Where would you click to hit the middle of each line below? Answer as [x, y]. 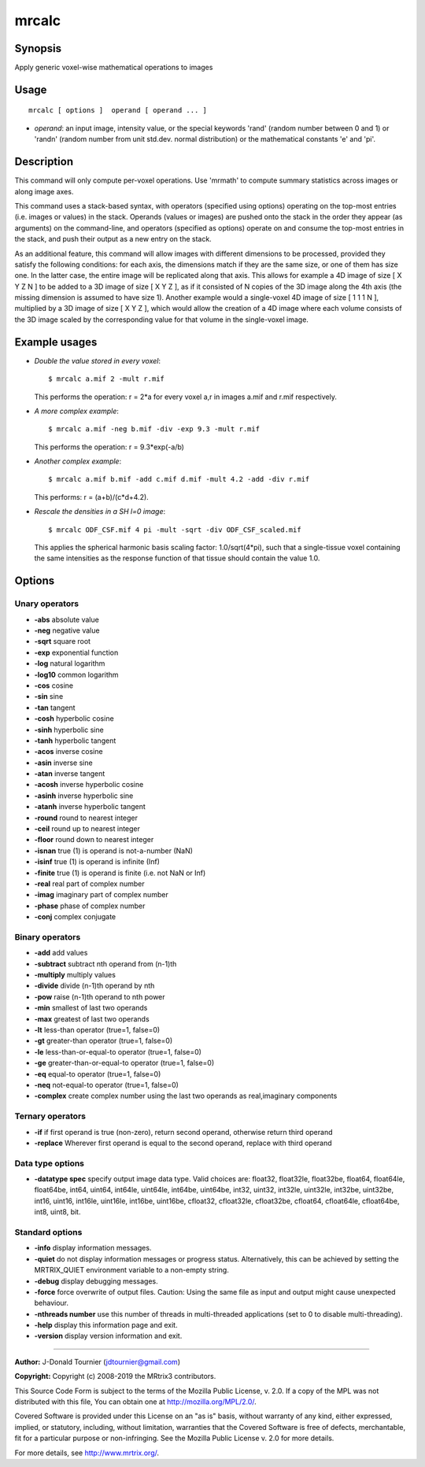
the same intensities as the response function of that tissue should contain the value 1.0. [177, 558]
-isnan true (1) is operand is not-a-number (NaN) [113, 851]
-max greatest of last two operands [92, 1018]
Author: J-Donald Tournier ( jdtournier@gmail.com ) [98, 1362]
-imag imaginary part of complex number [101, 895]
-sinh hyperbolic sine [69, 730]
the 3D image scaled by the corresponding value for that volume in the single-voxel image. [161, 320]
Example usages [56, 342]
